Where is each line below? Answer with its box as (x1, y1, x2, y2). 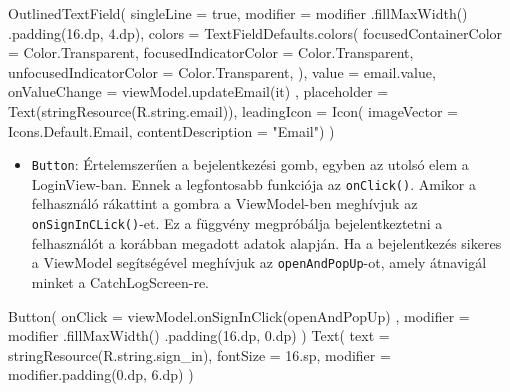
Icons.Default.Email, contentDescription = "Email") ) (8, 120, 335, 141)
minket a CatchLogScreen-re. (31, 271, 209, 292)
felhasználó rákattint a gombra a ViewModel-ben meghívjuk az (31, 193, 418, 214)
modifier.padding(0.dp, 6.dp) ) (8, 364, 194, 385)
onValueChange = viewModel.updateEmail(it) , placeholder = (8, 81, 389, 102)
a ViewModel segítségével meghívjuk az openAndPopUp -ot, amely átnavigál (31, 252, 487, 273)
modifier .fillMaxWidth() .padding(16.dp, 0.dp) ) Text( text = (8, 325, 390, 346)
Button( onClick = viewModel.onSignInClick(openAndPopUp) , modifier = (8, 305, 470, 326)
